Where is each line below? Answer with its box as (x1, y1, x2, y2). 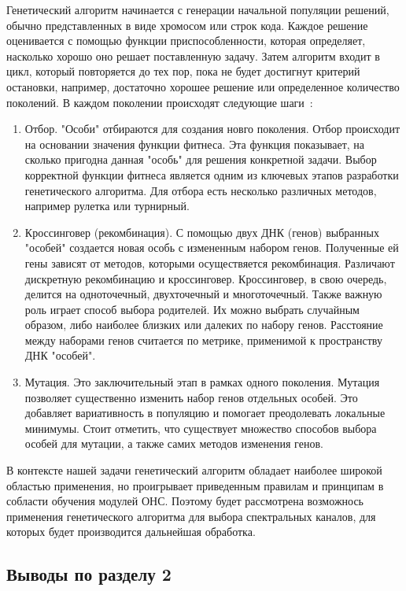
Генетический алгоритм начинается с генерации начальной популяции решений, (6, 2, 389, 17)
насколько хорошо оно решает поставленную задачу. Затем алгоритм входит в (6, 47, 380, 64)
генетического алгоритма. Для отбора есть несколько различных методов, (24, 182, 377, 198)
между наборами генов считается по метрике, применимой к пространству (24, 331, 382, 348)
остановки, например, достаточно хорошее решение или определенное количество (6, 78, 400, 94)
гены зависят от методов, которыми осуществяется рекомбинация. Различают (24, 254, 395, 271)
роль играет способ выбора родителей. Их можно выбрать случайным (24, 301, 360, 317)
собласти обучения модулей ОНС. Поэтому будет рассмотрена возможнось (6, 493, 364, 509)
